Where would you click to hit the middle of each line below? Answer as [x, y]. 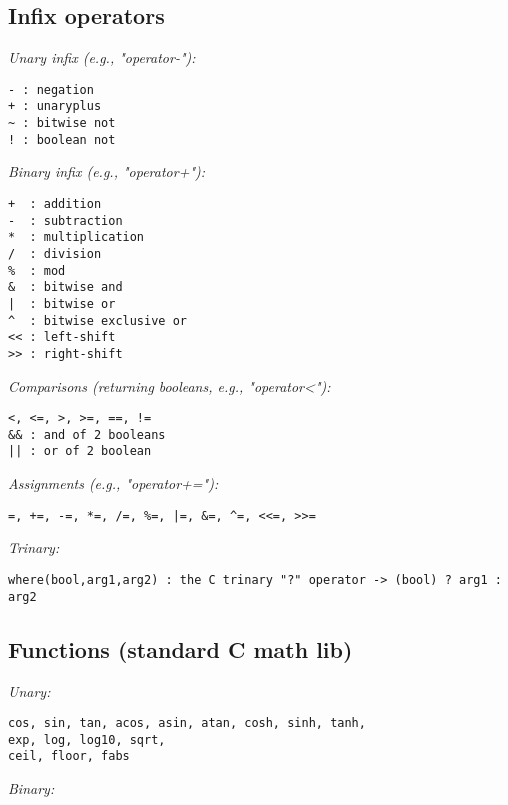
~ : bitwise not [62, 123]
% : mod [37, 270]
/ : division [55, 253]
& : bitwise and [65, 287]
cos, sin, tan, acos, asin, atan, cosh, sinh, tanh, [187, 723]
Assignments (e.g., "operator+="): [113, 483]
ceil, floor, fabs [69, 756]
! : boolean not [62, 139]
